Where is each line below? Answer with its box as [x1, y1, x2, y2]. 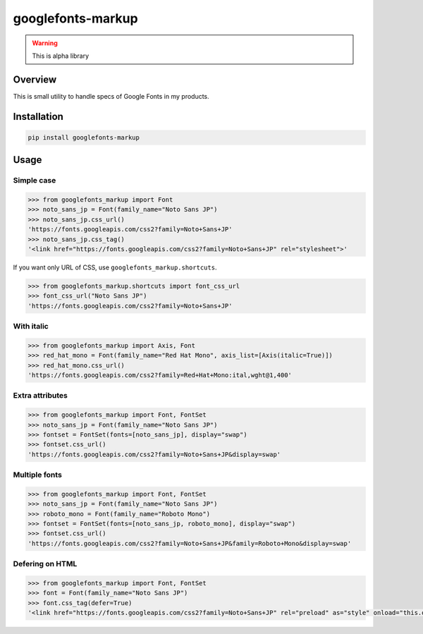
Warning [32, 39, 58, 47]
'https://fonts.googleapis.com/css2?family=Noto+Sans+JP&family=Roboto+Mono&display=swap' [27, 539, 352, 547]
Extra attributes [13, 391, 68, 401]
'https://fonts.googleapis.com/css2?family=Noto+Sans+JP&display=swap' [27, 450, 281, 458]
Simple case [13, 176, 56, 185]
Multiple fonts [13, 470, 63, 480]
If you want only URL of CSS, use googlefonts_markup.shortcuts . [13, 263, 217, 272]
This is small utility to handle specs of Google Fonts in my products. [13, 92, 209, 100]
